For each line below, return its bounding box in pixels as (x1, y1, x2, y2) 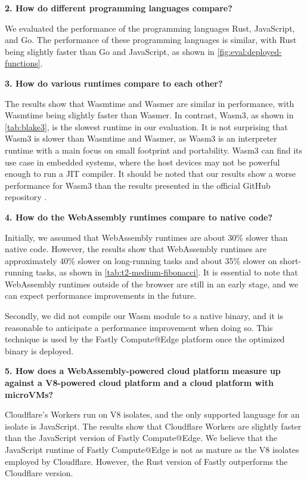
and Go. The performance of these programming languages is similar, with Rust (5, 33, 297, 46)
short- (280, 254, 302, 266)
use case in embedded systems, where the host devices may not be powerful (5, 155, 280, 168)
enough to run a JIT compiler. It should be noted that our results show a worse (5, 167, 296, 180)
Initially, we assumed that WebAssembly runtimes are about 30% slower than (5, 231, 288, 243)
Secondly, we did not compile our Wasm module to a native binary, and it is (5, 310, 283, 322)
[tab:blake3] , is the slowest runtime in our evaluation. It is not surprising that (5, 120, 288, 133)
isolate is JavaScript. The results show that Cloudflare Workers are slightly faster (5, 419, 302, 432)
